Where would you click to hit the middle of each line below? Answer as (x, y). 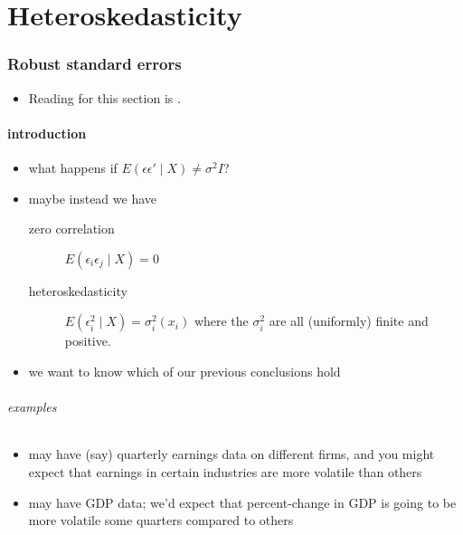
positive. (88, 341)
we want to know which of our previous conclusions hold (184, 371)
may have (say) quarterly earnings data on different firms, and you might (231, 454)
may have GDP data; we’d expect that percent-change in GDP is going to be (242, 502)
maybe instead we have (93, 198)
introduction (47, 133)
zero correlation (71, 229)
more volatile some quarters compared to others (161, 520)
